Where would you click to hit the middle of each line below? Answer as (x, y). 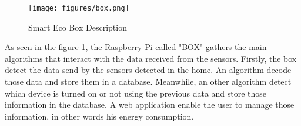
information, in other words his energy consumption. (99, 116)
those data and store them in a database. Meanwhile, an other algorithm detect (148, 82)
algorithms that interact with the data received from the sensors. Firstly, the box (151, 58)
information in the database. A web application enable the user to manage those (150, 105)
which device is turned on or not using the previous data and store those (136, 93)
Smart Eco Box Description (78, 27)
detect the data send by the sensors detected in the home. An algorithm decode (148, 70)
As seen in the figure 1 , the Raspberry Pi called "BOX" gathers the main (136, 47)
